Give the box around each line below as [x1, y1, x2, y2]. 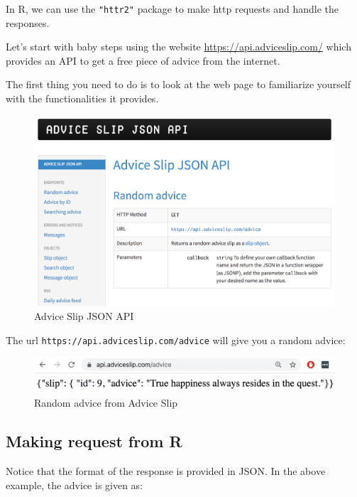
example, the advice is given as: [6, 477, 143, 492]
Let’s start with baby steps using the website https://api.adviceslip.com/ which [6, 39, 351, 54]
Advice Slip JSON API [34, 308, 134, 323]
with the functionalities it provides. [6, 91, 159, 106]
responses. [6, 15, 50, 30]
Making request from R [6, 430, 182, 452]
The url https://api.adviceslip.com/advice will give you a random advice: [6, 332, 346, 347]
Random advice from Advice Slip [34, 395, 178, 410]
